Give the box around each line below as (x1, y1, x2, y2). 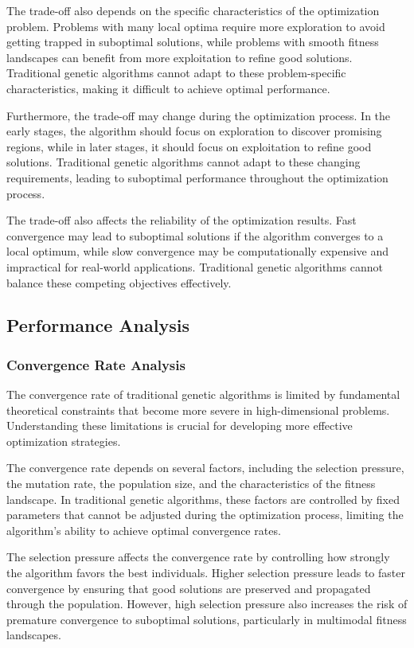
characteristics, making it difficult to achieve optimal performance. (6, 80, 330, 96)
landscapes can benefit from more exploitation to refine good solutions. (6, 49, 353, 65)
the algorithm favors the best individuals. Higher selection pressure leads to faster (6, 564, 405, 581)
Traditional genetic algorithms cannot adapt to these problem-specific (6, 64, 346, 81)
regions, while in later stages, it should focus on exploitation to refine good (6, 138, 372, 154)
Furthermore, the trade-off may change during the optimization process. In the (6, 107, 391, 123)
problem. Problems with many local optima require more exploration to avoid (6, 18, 385, 34)
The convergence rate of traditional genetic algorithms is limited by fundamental (6, 386, 400, 403)
